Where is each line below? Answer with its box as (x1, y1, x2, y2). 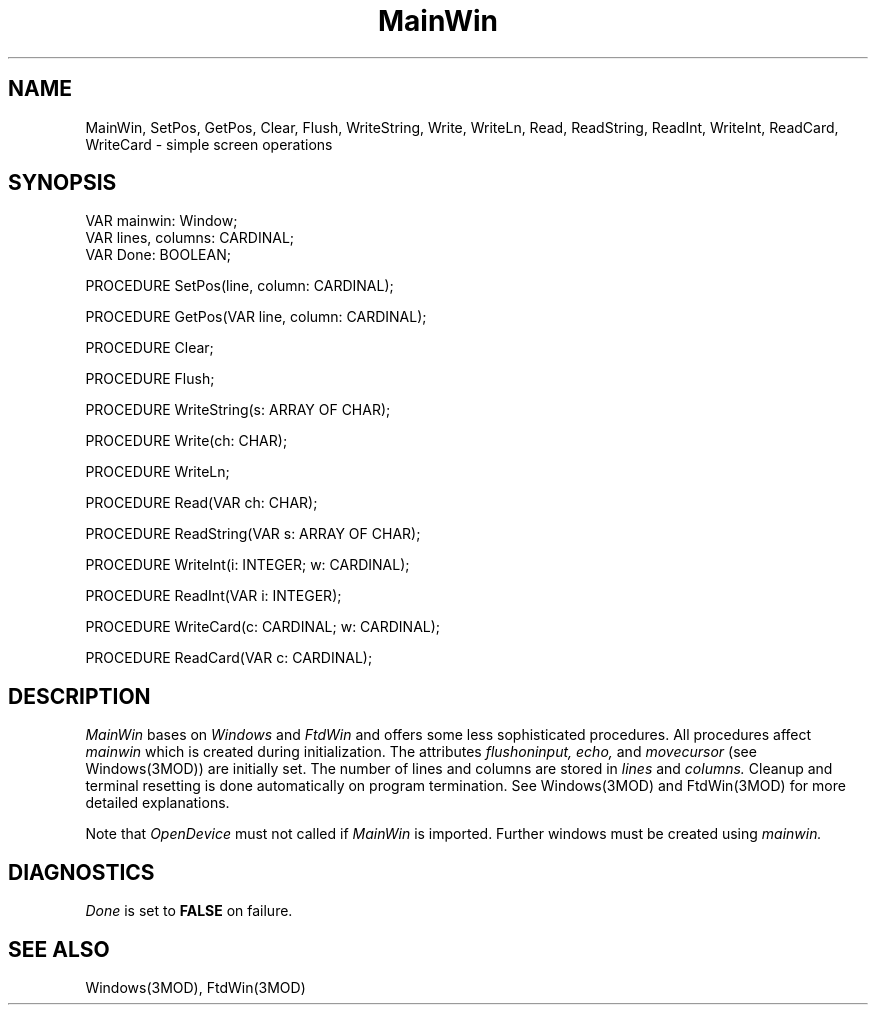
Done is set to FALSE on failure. (85, 902, 293, 920)
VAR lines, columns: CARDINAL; (85, 229, 295, 247)
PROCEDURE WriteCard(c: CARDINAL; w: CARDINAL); (85, 618, 441, 636)
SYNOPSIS (8, 170, 117, 196)
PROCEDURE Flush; (85, 370, 215, 388)
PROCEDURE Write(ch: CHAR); (85, 432, 288, 450)
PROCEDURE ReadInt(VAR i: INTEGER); (85, 587, 342, 605)
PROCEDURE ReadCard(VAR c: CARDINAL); (85, 649, 373, 667)
